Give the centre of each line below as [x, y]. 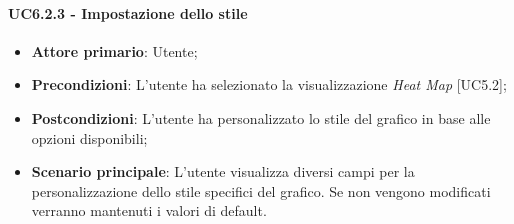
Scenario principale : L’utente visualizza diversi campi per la [223, 171]
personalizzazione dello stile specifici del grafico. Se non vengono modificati [261, 190]
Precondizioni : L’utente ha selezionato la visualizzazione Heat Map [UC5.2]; [269, 84]
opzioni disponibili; [89, 137]
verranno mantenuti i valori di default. [149, 210]
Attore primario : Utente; [114, 50]
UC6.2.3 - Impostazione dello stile [128, 12]
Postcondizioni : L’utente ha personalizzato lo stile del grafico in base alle [261, 117]
